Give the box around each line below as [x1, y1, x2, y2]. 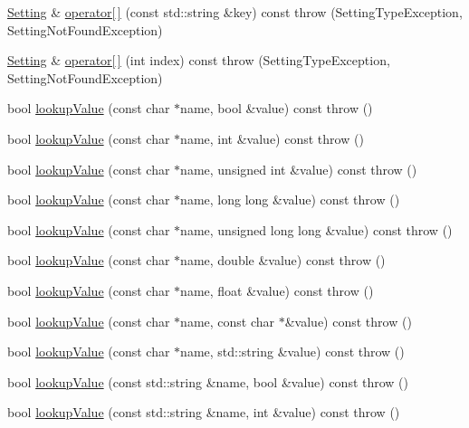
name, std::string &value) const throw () [180, 342, 405, 361]
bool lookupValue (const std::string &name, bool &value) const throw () [7, 372, 409, 391]
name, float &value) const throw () [180, 281, 374, 300]
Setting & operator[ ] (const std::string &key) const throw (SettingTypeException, [7, 3, 463, 21]
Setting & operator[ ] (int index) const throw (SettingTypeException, [7, 51, 390, 70]
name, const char [180, 311, 275, 330]
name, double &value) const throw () [180, 251, 386, 270]
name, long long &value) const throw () [180, 190, 400, 209]
